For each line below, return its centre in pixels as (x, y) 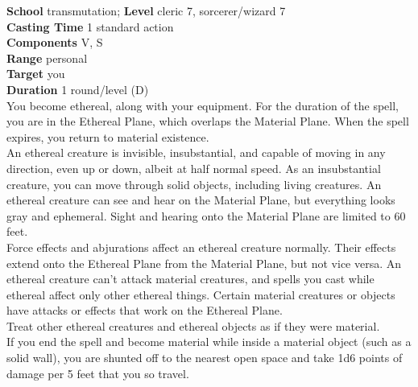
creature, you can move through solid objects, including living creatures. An (194, 184)
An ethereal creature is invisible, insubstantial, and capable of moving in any (196, 152)
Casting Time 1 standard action (90, 26)
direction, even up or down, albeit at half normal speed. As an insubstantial (194, 168)
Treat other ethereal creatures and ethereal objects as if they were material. (193, 325)
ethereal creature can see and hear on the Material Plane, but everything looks (201, 200)
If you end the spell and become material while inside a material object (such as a (209, 342)
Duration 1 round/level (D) (78, 89)
